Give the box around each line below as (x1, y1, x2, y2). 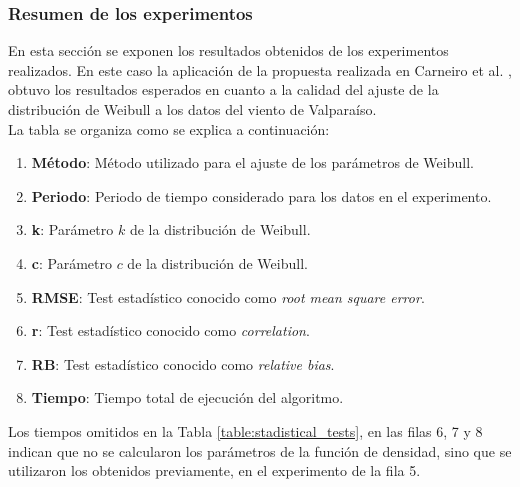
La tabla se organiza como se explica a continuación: (8, 118, 330, 139)
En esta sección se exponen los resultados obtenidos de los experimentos (8, 40, 449, 61)
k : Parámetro (31, 219, 114, 240)
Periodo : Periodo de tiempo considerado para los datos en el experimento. (31, 185, 492, 206)
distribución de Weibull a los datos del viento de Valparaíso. (8, 99, 377, 119)
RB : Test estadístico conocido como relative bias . (31, 353, 335, 374)
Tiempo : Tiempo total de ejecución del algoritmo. (31, 387, 344, 408)
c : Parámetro (31, 252, 112, 273)
